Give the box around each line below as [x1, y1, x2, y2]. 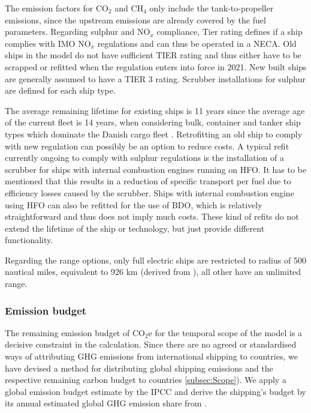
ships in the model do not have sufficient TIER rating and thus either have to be [5, 49, 302, 61]
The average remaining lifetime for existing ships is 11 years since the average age [5, 104, 305, 116]
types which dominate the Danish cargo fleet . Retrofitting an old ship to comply [5, 127, 303, 140]
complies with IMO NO [5, 37, 91, 49]
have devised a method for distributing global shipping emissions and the [5, 361, 273, 374]
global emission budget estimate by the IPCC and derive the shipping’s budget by [5, 385, 306, 397]
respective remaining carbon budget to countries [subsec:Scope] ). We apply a [5, 373, 286, 386]
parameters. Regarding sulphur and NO [5, 25, 150, 38]
